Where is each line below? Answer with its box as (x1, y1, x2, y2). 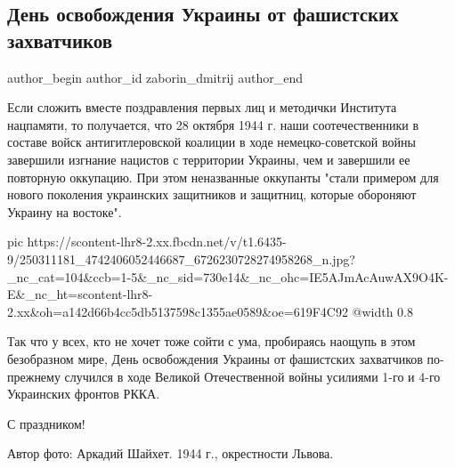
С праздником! (7, 414, 85, 432)
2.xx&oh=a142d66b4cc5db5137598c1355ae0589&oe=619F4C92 (7, 302, 348, 320)
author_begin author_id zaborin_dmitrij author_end (7, 68, 304, 86)
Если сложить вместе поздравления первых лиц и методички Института (7, 98, 397, 117)
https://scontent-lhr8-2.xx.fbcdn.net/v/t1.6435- (27, 232, 287, 251)
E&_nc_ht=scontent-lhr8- (7, 285, 153, 303)
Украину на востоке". (7, 202, 122, 221)
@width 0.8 (352, 302, 414, 320)
